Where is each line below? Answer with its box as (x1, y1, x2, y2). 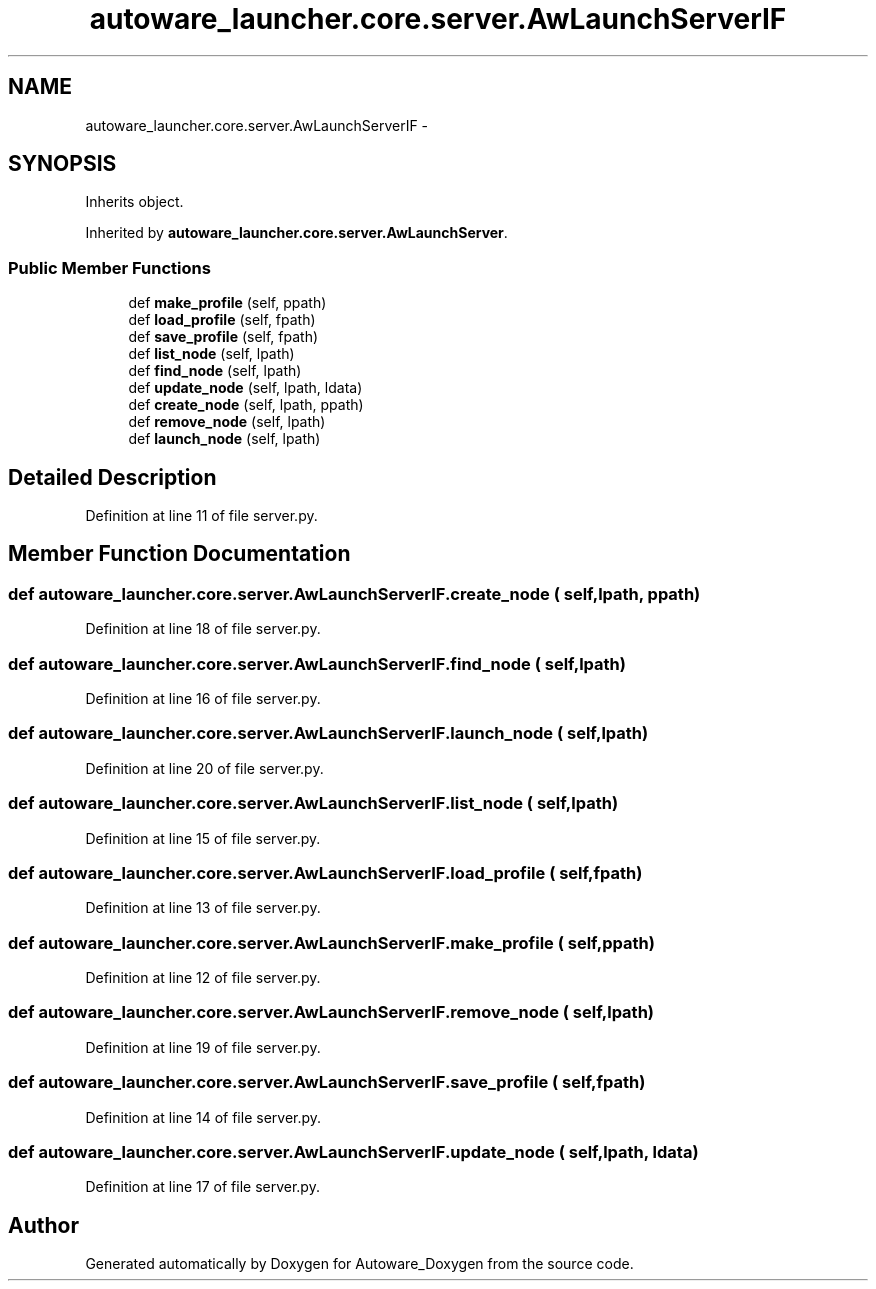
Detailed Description (8, 464, 217, 490)
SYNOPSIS (8, 151, 117, 177)
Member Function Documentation (8, 541, 351, 567)
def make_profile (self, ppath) (128, 294, 327, 312)
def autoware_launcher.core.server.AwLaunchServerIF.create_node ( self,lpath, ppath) (8, 583, 701, 604)
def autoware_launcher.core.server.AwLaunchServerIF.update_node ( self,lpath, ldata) (8, 1141, 699, 1162)
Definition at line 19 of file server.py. (85, 1038, 321, 1056)
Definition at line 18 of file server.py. (85, 620, 321, 638)
